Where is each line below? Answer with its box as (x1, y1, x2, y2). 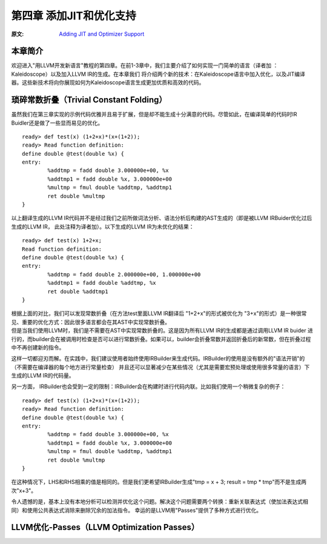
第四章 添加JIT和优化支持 (11, 9, 136, 22)
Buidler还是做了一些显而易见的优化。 (11, 119, 104, 127)
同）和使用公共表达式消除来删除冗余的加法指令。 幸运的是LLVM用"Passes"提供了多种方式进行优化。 (11, 506, 262, 514)
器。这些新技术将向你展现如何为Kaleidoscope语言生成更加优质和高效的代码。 (11, 79, 205, 86)
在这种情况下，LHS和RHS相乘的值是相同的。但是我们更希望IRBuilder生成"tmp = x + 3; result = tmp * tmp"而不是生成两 (11, 479, 307, 486)
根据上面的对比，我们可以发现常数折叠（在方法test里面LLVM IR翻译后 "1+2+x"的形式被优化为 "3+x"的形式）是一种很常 (11, 310, 307, 317)
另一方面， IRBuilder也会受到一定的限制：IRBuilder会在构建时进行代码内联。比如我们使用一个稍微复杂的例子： (11, 383, 286, 390)
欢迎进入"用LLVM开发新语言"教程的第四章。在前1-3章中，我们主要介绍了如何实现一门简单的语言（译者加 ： (11, 62, 279, 69)
